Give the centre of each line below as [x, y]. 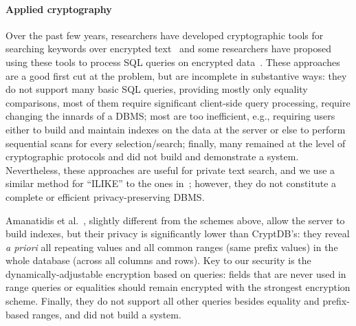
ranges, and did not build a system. [107, 314]
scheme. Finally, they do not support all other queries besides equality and [163, 301]
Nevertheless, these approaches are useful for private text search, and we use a [170, 170]
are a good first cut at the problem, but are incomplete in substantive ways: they [176, 75]
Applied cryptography [59, 9]
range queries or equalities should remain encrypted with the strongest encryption [178, 287]
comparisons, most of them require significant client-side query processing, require [178, 102]
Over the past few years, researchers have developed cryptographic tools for [165, 35]
